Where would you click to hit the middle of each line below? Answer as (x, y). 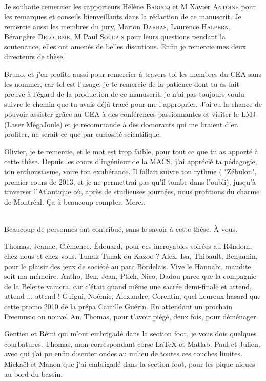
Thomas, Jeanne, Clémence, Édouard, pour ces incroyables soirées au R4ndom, (128, 246)
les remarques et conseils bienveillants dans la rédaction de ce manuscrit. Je (123, 16)
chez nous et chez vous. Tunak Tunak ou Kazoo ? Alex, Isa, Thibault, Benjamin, (131, 256)
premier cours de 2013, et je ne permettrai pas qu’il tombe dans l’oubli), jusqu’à (130, 181)
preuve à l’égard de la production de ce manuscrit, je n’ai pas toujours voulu (124, 94)
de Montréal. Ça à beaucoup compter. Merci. (75, 201)
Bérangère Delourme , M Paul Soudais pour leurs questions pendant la (115, 36)
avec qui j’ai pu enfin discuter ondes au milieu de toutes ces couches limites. (123, 354)
